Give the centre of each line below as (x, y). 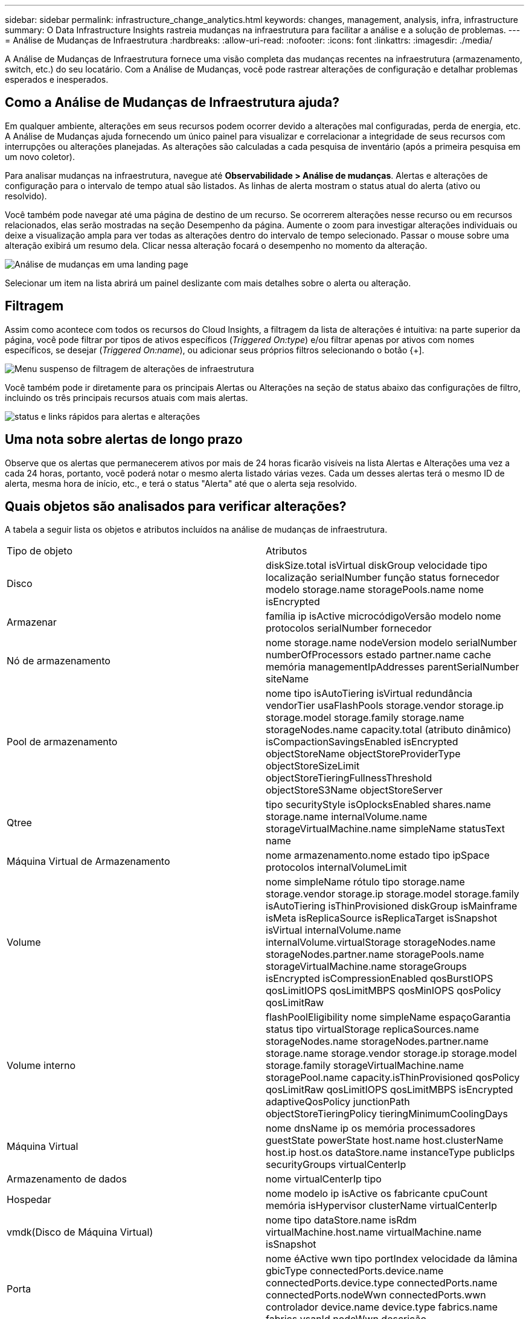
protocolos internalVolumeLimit (336, 868)
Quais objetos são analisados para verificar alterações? (176, 506)
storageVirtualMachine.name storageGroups (367, 967)
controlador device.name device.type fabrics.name (382, 1307)
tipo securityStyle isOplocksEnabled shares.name (378, 805)
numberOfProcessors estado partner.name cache (379, 655)
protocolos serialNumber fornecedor (349, 628)
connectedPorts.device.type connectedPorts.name (382, 1283)
